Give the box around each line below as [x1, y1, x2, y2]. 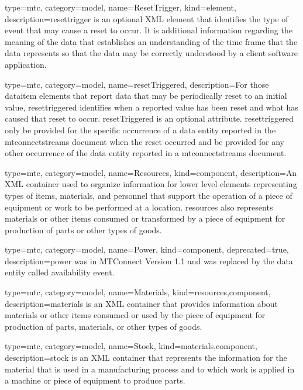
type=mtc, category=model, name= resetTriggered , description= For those [5, 78, 269, 90]
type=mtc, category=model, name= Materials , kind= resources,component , [5, 286, 271, 298]
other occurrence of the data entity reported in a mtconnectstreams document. [5, 147, 287, 159]
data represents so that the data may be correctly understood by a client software [5, 47, 298, 59]
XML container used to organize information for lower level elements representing [5, 178, 297, 190]
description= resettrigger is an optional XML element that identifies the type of [5, 12, 288, 25]
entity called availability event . [5, 266, 115, 278]
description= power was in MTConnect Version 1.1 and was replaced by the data [5, 254, 293, 267]
